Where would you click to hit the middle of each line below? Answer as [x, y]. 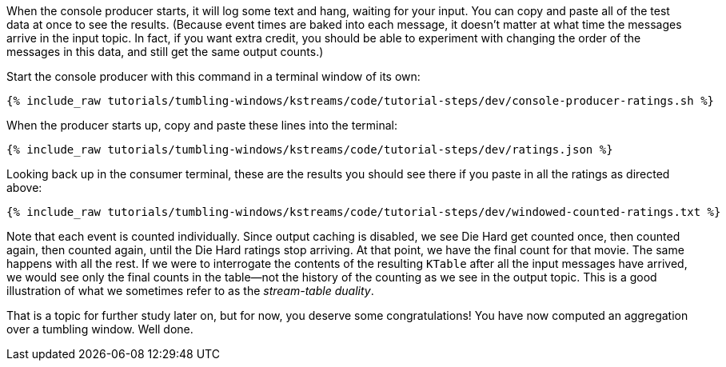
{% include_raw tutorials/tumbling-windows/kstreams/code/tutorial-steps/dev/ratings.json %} [310, 150]
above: [24, 187]
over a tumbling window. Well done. [100, 329]
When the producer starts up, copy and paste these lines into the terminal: [202, 125]
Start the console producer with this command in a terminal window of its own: [213, 76]
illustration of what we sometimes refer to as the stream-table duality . [190, 291]
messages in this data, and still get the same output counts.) [165, 52]
